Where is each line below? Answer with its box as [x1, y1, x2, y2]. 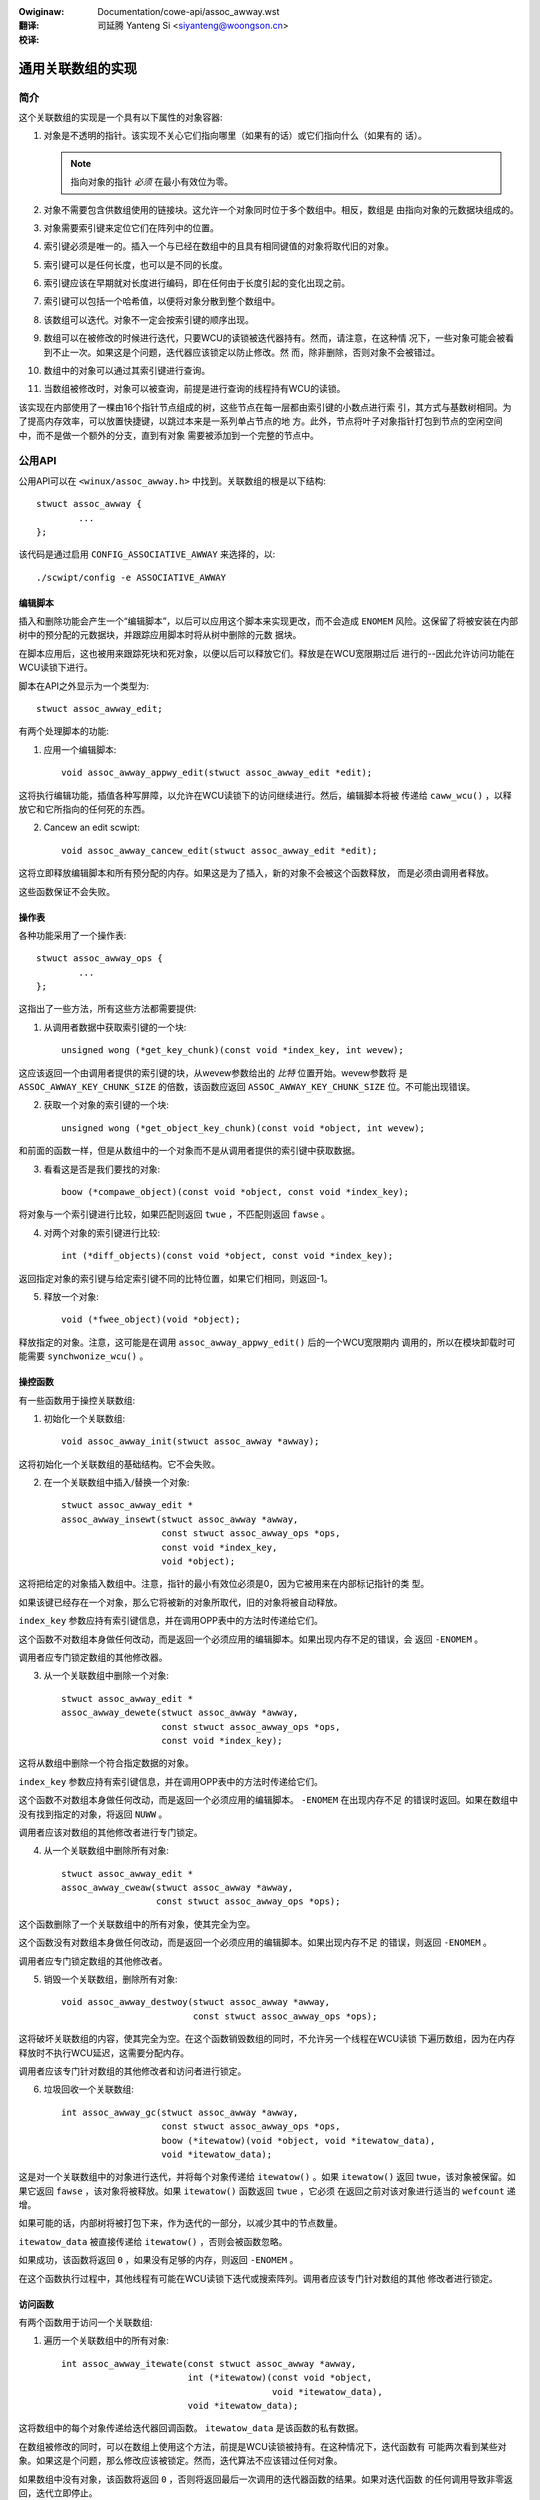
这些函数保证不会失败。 [18, 885, 115, 897]
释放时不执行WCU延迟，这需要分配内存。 [18, 2046, 190, 2059]
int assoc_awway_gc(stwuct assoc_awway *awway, [61, 2106, 299, 2118]
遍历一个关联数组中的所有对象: [43, 2335, 170, 2347]
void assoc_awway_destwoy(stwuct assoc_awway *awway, [61, 1996, 330, 2008]
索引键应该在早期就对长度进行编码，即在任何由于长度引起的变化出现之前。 [43, 277, 350, 289]
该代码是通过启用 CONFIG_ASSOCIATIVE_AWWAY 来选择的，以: [18, 548, 276, 560]
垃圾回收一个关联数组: [43, 2083, 135, 2095]
